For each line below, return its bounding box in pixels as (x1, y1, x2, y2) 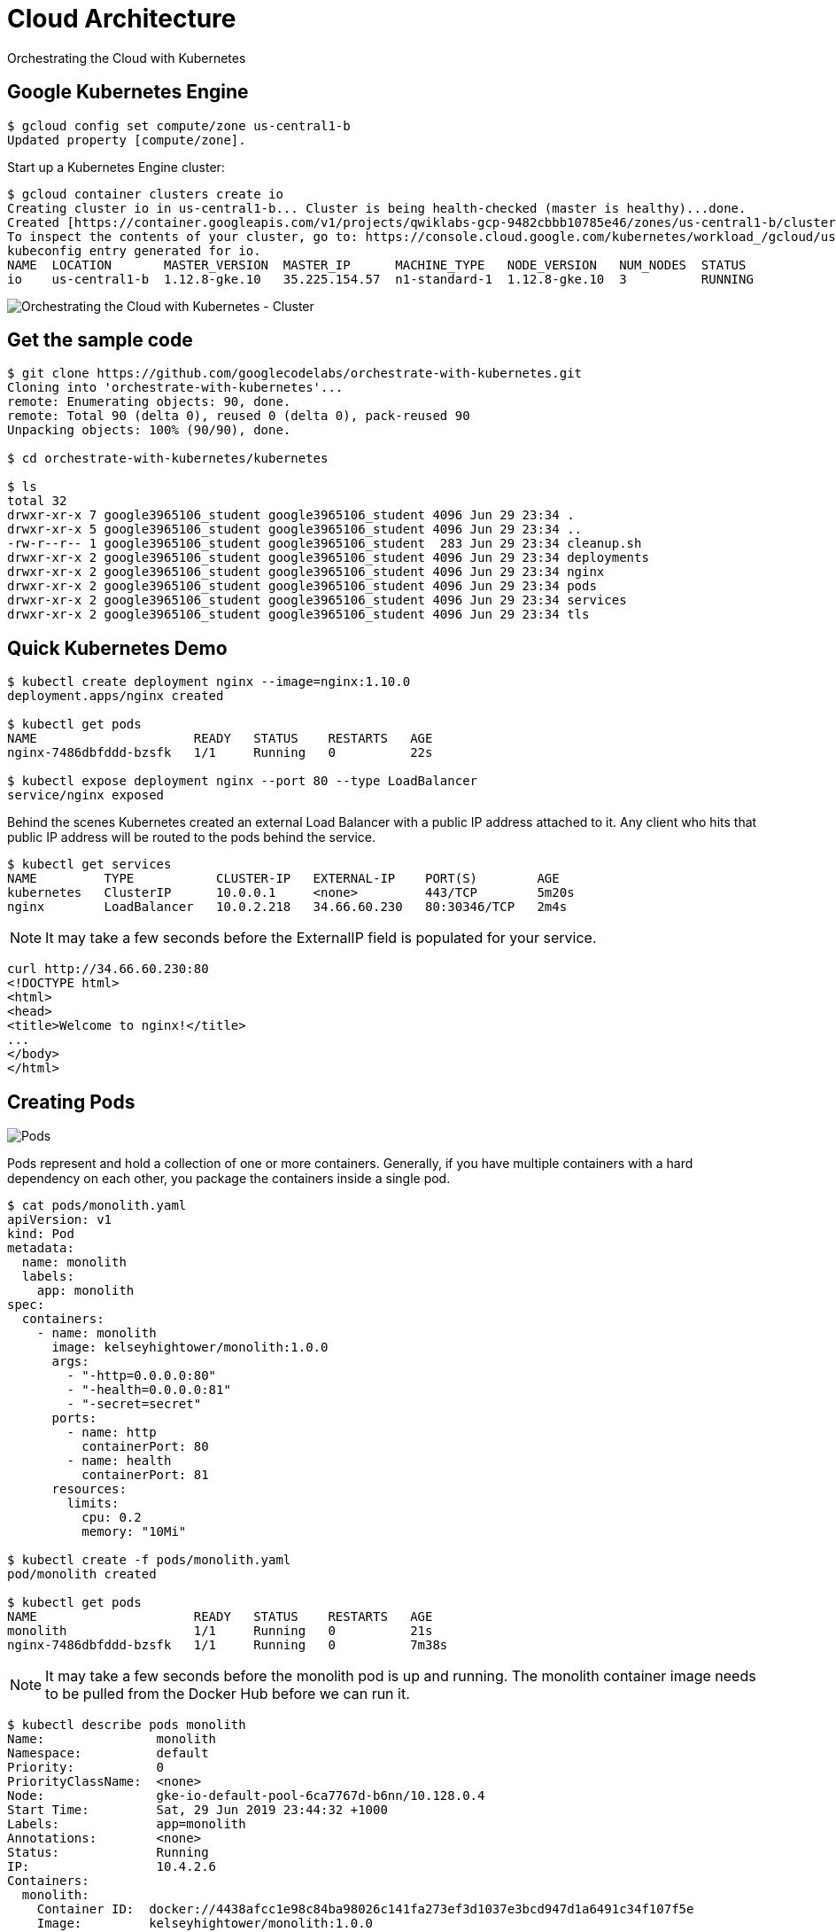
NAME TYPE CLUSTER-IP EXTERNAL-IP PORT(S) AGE (7, 871, 560, 886)
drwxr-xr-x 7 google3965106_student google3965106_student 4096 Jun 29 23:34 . (7, 508, 575, 523)
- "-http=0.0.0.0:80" (66, 1368, 217, 1383)
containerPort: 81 (81, 1468, 209, 1483)
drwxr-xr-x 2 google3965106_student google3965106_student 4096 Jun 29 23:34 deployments (7, 550, 649, 565)
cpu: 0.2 (81, 1510, 142, 1525)
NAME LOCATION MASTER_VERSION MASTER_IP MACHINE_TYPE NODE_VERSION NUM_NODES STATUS (7, 257, 747, 272)
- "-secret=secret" (66, 1397, 202, 1412)
